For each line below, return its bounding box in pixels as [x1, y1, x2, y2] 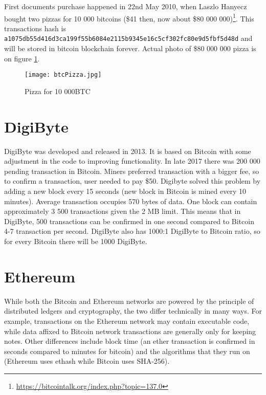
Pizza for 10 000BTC [25, 85, 91, 96]
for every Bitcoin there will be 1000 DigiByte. [4, 236, 147, 246]
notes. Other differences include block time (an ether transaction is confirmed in [4, 336, 255, 346]
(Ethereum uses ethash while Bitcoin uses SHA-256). [4, 356, 170, 366]
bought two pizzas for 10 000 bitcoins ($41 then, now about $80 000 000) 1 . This [4, 11, 254, 24]
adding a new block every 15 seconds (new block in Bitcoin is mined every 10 [4, 186, 246, 196]
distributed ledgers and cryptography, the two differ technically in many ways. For [4, 305, 262, 316]
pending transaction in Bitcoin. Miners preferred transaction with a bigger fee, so [4, 165, 259, 176]
